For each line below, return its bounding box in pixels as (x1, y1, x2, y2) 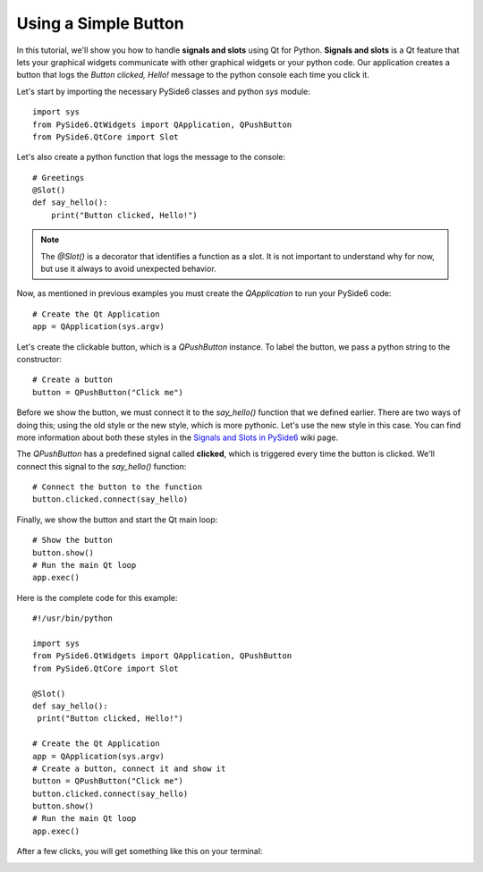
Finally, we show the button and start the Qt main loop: (16, 514, 218, 525)
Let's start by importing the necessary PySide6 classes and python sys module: (16, 86, 310, 97)
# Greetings (32, 173, 85, 182)
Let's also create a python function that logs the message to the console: (16, 152, 286, 163)
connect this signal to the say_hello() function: (16, 461, 187, 471)
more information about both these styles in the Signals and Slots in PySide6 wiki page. (16, 432, 339, 443)
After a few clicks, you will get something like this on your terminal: (16, 846, 263, 857)
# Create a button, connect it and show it (32, 763, 226, 774)
